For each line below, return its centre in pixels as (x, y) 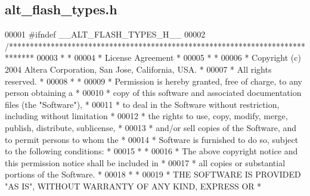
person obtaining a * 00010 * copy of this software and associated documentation (153, 93)
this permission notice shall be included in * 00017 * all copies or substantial (145, 162)
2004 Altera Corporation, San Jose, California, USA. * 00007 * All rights (138, 69)
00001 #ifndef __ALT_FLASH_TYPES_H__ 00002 (105, 34)
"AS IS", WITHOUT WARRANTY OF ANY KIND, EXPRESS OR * (133, 186)
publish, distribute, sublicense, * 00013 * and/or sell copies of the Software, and (151, 127)
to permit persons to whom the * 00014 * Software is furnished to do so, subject (152, 139)
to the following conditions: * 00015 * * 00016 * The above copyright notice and (151, 151)
